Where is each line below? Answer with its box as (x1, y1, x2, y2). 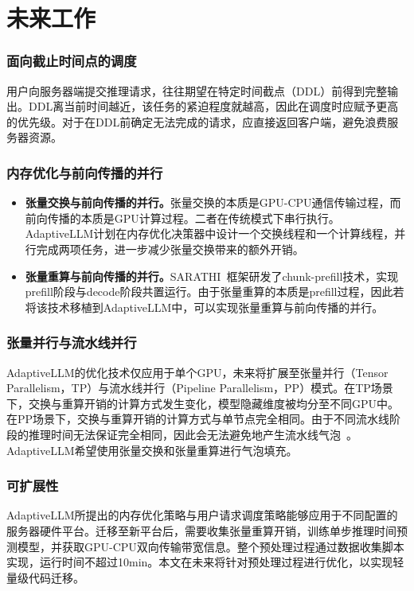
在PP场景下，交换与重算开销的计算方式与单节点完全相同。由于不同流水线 (6, 410, 390, 427)
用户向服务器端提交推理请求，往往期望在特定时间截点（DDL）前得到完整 (6, 82, 388, 99)
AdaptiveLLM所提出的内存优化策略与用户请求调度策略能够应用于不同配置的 (6, 507, 398, 523)
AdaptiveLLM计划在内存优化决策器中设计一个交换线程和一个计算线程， (25, 225, 395, 242)
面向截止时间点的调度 (6, 51, 137, 71)
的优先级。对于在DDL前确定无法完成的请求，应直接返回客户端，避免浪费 (6, 113, 388, 130)
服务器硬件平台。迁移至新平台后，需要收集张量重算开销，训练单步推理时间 (6, 522, 396, 539)
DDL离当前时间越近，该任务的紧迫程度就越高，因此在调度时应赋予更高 (28, 98, 399, 115)
